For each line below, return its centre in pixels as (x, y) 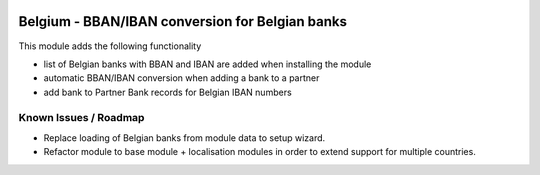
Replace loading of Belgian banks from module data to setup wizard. (184, 137)
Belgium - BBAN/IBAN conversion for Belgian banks (182, 21)
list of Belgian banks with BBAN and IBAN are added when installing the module (207, 64)
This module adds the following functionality (110, 46)
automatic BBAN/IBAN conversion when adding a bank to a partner (181, 78)
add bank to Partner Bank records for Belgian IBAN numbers (167, 92)
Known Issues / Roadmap (81, 118)
